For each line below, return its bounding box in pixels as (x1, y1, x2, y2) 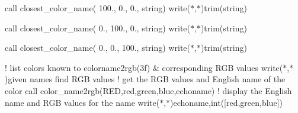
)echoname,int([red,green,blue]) (170, 96, 283, 108)
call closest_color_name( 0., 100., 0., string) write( (5, 21, 190, 34)
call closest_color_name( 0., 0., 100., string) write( (5, 41, 190, 54)
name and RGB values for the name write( (5, 96, 160, 108)
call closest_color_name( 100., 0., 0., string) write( (5, 2, 190, 14)
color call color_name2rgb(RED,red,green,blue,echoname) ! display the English (5, 84, 292, 96)
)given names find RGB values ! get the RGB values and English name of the (5, 73, 286, 85)
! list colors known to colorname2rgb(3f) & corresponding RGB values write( (5, 61, 283, 73)
